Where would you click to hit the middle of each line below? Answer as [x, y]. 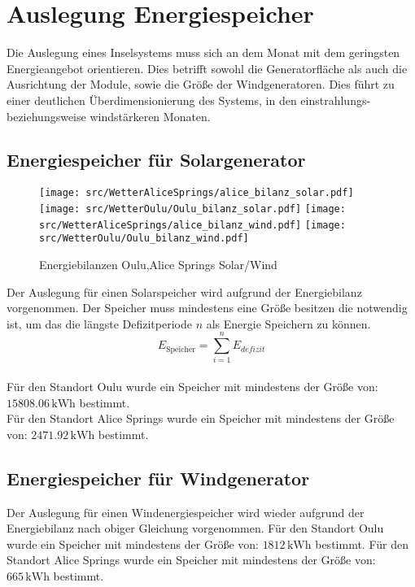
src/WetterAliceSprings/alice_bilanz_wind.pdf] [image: [192, 225]
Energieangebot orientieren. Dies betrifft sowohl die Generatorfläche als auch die [207, 68]
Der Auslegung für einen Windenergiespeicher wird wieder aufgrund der [186, 512]
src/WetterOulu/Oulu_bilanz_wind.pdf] [144, 239]
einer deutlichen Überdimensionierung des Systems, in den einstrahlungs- [189, 100]
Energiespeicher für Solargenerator [156, 160]
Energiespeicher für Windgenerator [158, 478]
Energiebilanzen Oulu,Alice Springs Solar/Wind [158, 264]
